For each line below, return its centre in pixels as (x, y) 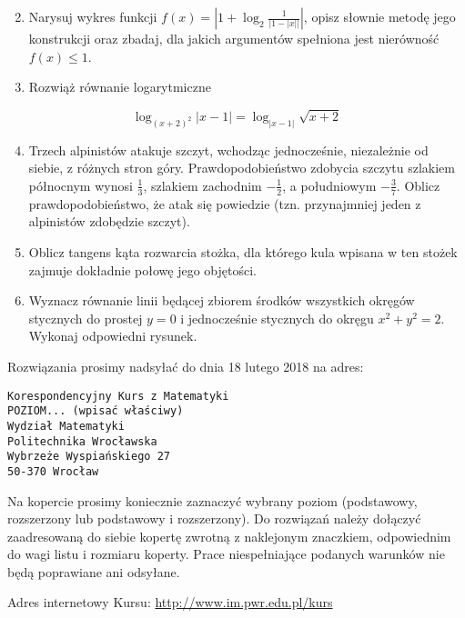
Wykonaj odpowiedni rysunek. (113, 336)
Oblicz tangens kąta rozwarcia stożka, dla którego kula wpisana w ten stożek (243, 252)
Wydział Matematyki (66, 426)
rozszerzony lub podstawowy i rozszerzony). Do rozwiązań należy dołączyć (214, 518)
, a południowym (329, 185)
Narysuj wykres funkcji (93, 16)
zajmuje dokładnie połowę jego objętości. (143, 269)
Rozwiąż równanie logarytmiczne (120, 87)
